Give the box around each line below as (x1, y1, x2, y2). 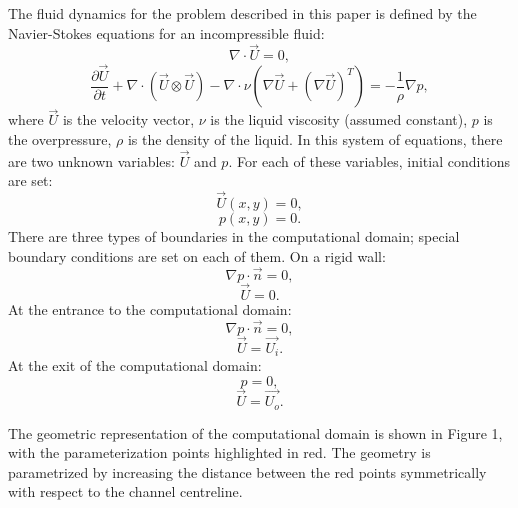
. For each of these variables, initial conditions (228, 150, 511, 171)
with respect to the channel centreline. (8, 481, 243, 502)
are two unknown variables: (8, 150, 175, 171)
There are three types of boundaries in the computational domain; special (8, 226, 460, 247)
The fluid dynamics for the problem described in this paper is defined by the (8, 3, 477, 23)
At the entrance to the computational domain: (8, 298, 292, 319)
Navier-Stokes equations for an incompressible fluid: (8, 22, 325, 43)
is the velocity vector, (62, 109, 195, 130)
